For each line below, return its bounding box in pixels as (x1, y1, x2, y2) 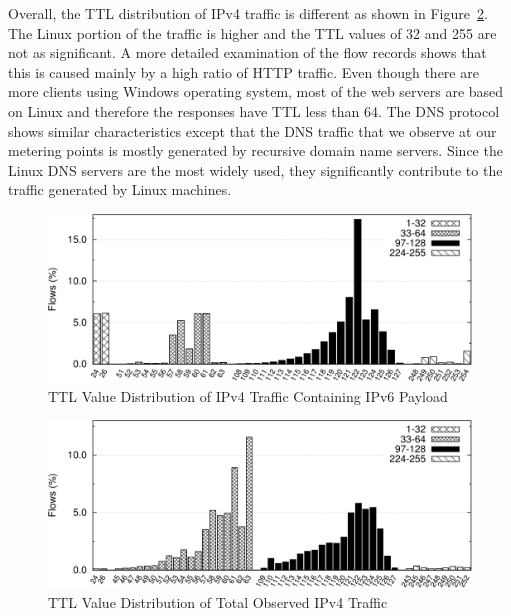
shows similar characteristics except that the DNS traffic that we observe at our (8, 120, 497, 141)
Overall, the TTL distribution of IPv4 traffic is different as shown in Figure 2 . (8, 3, 488, 23)
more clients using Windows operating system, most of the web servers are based (8, 81, 504, 102)
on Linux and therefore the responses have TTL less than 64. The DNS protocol (8, 100, 500, 121)
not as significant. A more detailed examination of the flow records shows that (8, 42, 487, 63)
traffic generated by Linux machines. (8, 179, 232, 200)
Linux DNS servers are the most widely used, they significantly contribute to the (8, 159, 503, 180)
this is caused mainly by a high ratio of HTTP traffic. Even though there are (8, 61, 479, 82)
